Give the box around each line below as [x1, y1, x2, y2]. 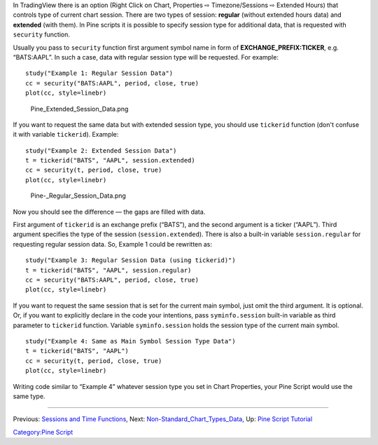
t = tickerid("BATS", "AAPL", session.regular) [25, 266, 192, 274]
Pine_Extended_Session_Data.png [30, 104, 129, 113]
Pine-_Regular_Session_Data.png [30, 191, 126, 200]
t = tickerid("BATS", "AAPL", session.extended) [25, 156, 195, 165]
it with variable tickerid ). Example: [13, 130, 119, 139]
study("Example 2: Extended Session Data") [25, 146, 177, 154]
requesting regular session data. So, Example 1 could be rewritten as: [13, 240, 213, 248]
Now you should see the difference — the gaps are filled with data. [13, 207, 206, 216]
